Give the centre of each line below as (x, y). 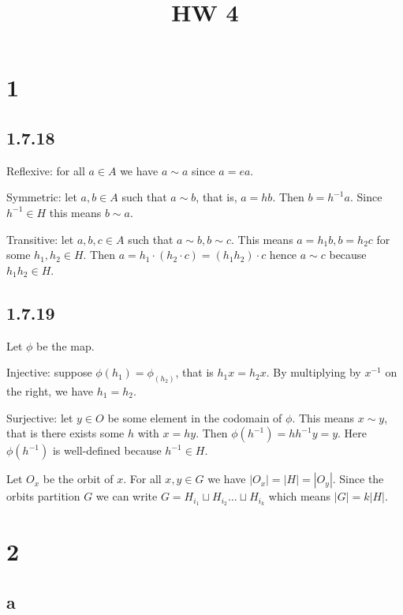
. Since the (358, 479)
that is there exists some (65, 433)
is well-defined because (107, 450)
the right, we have (50, 390)
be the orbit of (78, 479)
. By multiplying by (313, 372)
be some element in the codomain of (195, 417)
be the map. (65, 345)
